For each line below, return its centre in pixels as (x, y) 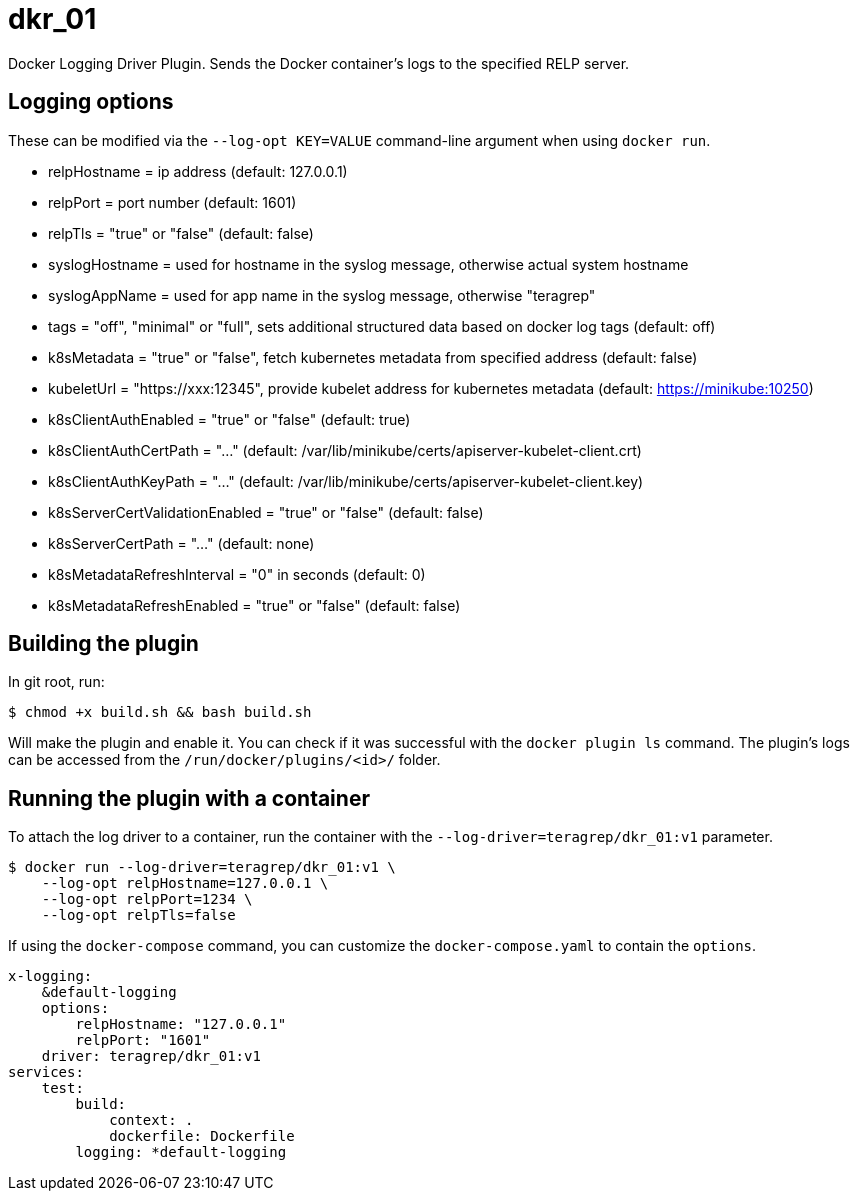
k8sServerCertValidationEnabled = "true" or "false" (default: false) (266, 512)
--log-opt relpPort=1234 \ (147, 899)
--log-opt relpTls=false (138, 915)
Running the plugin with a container (189, 798)
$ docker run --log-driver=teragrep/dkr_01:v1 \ (202, 867)
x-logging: (50, 976)
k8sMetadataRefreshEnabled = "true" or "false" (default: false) (254, 605)
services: (46, 1072)
